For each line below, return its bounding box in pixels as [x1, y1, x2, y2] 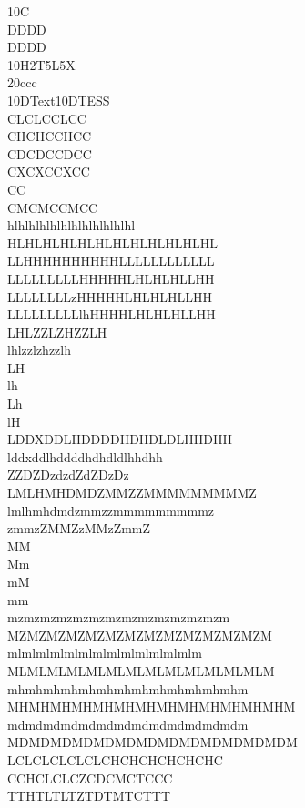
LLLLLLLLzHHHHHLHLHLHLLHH [7, 287, 212, 306]
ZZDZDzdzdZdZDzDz [7, 465, 129, 484]
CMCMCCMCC [7, 197, 98, 217]
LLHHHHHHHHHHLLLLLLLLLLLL [7, 251, 215, 270]
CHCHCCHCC [7, 126, 92, 146]
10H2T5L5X [7, 55, 76, 74]
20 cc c [7, 73, 37, 92]
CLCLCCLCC [7, 108, 86, 127]
